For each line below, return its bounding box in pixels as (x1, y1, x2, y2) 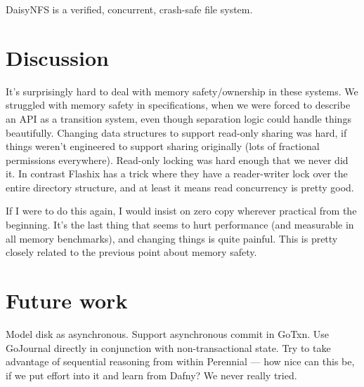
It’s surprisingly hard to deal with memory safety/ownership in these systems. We (6, 83, 358, 98)
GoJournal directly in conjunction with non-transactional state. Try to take (6, 340, 331, 355)
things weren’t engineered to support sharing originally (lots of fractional (6, 139, 320, 154)
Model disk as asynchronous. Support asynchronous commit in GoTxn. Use (6, 326, 330, 341)
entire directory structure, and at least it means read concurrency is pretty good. (6, 179, 354, 194)
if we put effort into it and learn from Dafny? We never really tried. (6, 367, 297, 382)
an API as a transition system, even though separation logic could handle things (6, 111, 351, 125)
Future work (6, 286, 128, 315)
